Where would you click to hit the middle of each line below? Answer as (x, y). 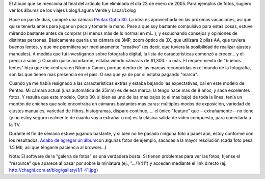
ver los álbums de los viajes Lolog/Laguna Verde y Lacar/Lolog (72, 10)
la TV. (15, 125)
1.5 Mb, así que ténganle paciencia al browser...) (58, 147)
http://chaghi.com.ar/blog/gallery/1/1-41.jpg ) (53, 170)
